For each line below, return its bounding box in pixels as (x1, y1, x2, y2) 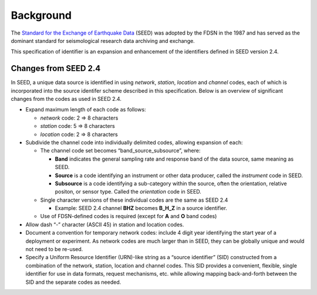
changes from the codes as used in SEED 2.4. (11, 96, 122, 103)
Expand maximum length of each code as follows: (25, 106, 146, 113)
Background (11, 9, 72, 22)
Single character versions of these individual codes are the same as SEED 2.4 (40, 196, 228, 204)
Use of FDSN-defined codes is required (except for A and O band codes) (40, 213, 217, 220)
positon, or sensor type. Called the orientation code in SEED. (55, 188, 202, 195)
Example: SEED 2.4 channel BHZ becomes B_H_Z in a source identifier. (55, 205, 227, 212)
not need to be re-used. (25, 246, 83, 253)
